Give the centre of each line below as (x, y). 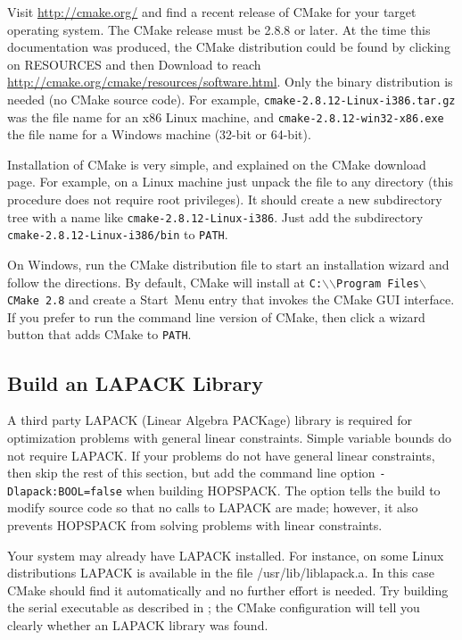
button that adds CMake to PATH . (99, 334)
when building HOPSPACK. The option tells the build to (283, 490)
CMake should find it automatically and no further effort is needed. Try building (228, 590)
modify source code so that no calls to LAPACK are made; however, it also (213, 507)
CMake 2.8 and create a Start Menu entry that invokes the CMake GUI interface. (231, 299)
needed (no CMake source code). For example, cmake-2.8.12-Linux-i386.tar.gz (231, 99)
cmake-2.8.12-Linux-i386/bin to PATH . (118, 234)
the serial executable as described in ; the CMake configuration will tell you (214, 607)
